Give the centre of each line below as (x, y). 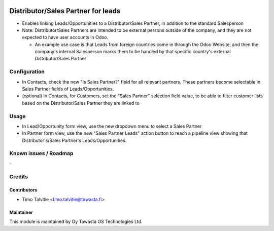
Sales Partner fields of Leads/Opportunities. (68, 89)
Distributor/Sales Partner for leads (65, 11)
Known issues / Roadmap (41, 153)
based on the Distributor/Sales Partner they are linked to (81, 103)
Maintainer (21, 212)
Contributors (23, 190)
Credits (19, 176)
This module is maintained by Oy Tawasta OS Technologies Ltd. (76, 222)
